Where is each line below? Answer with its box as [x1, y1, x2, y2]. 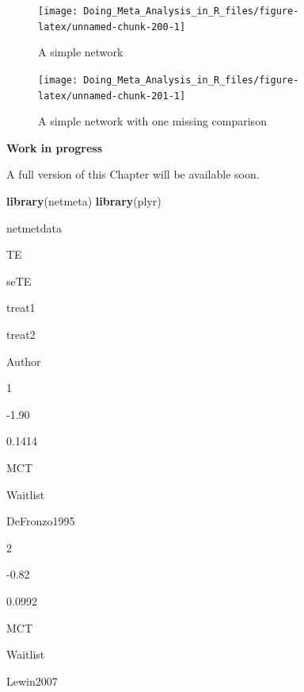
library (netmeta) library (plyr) [6, 193, 161, 209]
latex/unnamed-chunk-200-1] [38, 21, 186, 33]
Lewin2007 [6, 672, 58, 689]
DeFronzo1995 [6, 513, 75, 529]
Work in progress [6, 139, 103, 156]
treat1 [6, 299, 36, 316]
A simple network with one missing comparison [38, 113, 267, 129]
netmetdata [6, 219, 62, 236]
